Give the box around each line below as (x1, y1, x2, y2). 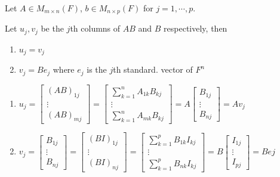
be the (41, 22, 64, 35)
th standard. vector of (113, 63, 193, 76)
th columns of (70, 22, 121, 35)
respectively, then (164, 22, 227, 35)
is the (87, 63, 107, 76)
